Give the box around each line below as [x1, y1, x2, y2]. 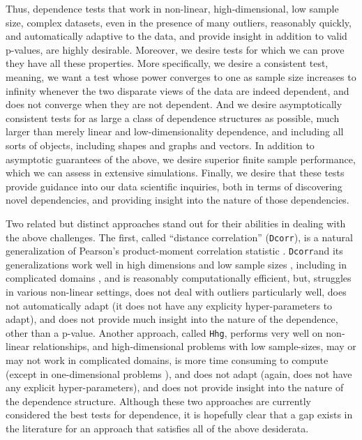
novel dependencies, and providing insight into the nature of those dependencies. [6, 192, 349, 207]
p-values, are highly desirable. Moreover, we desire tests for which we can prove [6, 42, 345, 56]
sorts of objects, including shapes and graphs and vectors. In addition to [6, 137, 315, 152]
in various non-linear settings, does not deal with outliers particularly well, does [6, 285, 347, 298]
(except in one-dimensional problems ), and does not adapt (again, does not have [6, 366, 352, 381]
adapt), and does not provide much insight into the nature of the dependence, [6, 312, 338, 326]
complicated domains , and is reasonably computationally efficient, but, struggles [6, 271, 352, 285]
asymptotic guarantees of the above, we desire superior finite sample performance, [6, 151, 356, 166]
